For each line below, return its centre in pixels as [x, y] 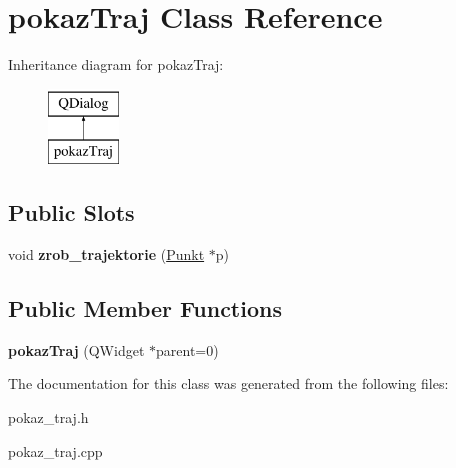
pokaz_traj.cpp [55, 450]
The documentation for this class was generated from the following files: [228, 383]
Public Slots [71, 212]
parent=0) [187, 349]
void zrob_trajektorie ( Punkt [106, 254]
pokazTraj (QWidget [76, 349]
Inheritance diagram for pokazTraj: [116, 64]
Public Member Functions [145, 308]
